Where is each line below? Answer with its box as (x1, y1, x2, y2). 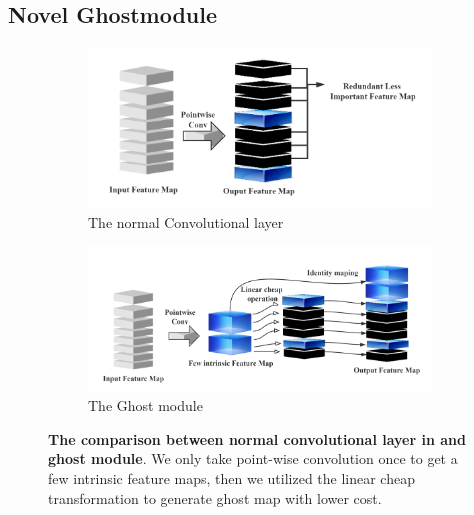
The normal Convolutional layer (88, 211, 284, 232)
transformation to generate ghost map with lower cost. (48, 487, 382, 508)
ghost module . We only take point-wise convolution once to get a (48, 448, 458, 469)
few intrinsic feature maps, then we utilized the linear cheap (48, 467, 415, 488)
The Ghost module (88, 395, 203, 416)
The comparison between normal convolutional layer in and (48, 428, 466, 449)
